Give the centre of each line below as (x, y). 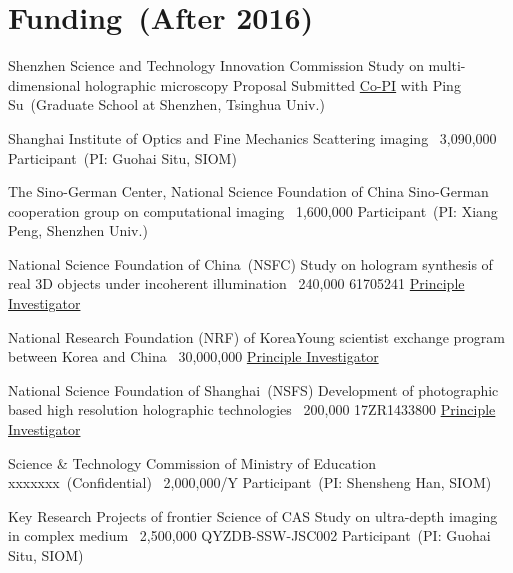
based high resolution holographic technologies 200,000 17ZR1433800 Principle (252, 409)
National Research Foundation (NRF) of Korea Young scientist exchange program (257, 336)
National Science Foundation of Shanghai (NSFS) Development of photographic (253, 389)
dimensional (44, 84)
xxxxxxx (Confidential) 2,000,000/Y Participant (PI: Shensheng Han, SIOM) (250, 482)
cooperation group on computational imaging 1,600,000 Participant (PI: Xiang (253, 210)
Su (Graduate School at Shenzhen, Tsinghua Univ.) (166, 104)
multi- (447, 65)
